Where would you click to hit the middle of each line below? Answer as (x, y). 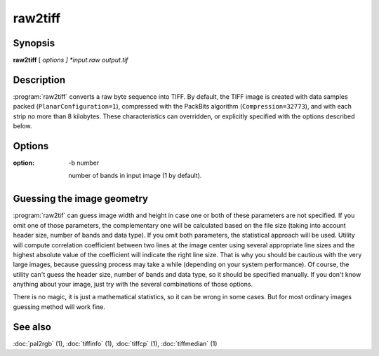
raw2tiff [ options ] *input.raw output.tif (71, 60)
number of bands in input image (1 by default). (135, 176)
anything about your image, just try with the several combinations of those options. (133, 285)
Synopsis (34, 43)
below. (22, 126)
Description (39, 80)
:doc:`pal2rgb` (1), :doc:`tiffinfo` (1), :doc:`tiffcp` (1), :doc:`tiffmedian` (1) (115, 343)
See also (32, 327)
